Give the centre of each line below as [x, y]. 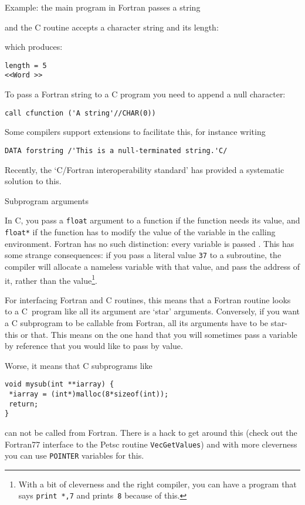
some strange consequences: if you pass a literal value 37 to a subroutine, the [143, 255]
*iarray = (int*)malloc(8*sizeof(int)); [89, 394]
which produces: [34, 47]
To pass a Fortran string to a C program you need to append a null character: [145, 94]
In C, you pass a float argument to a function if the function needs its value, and [152, 220]
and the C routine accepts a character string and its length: [112, 27]
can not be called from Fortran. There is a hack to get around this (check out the [151, 432]
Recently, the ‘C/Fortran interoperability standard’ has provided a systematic [145, 169]
